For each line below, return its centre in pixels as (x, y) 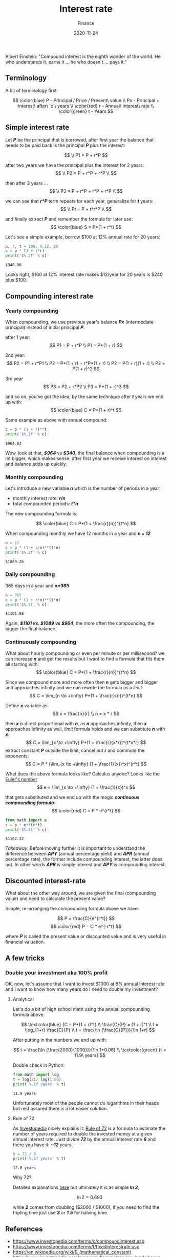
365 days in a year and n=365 (37, 586)
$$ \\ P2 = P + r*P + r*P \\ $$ (86, 173)
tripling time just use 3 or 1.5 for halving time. (60, 1213)
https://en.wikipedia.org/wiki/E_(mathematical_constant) (72, 1252)
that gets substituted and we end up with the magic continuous (72, 797)
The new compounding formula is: (41, 513)
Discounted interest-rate (46, 881)
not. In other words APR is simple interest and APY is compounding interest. (86, 865)
